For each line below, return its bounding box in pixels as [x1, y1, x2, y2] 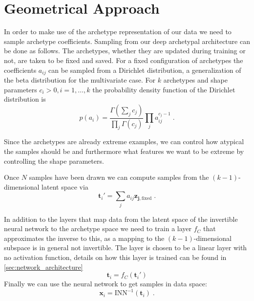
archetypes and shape [163, 74, 228, 85]
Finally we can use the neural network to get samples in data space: [4, 279, 207, 289]
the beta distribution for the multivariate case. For [4, 74, 156, 85]
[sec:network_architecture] [4, 261, 83, 272]
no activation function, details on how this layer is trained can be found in [4, 252, 227, 262]
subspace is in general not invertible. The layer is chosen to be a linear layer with [4, 242, 247, 253]
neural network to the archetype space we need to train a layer [4, 223, 192, 234]
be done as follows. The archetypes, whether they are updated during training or [4, 45, 246, 56]
